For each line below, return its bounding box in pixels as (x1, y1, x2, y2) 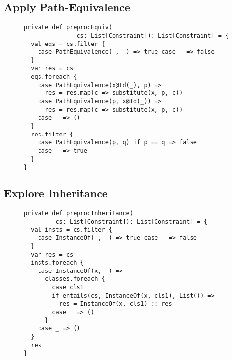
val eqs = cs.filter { (31, 40, 105, 47)
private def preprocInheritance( (24, 210, 133, 217)
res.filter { (31, 131, 74, 138)
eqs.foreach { (31, 73, 77, 81)
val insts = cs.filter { (31, 226, 112, 233)
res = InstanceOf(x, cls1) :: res (59, 300, 172, 308)
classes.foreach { (44, 275, 105, 283)
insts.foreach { (31, 259, 84, 267)
